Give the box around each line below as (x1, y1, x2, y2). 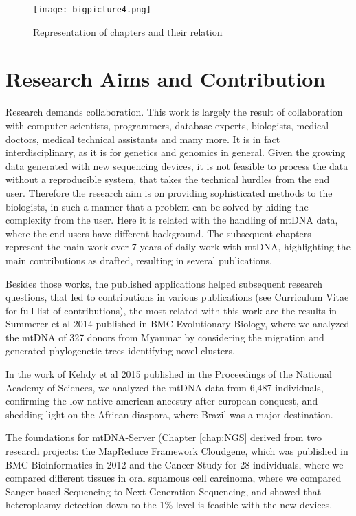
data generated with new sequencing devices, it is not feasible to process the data (5, 158, 348, 173)
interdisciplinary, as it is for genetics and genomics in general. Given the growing (5, 145, 346, 160)
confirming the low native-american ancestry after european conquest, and (5, 394, 318, 408)
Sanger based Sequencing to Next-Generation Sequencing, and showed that (5, 484, 322, 498)
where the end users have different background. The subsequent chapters (5, 226, 311, 240)
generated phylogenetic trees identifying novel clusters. (5, 343, 236, 358)
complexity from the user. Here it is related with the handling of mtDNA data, (5, 213, 338, 227)
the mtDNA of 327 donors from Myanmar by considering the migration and (5, 330, 324, 344)
